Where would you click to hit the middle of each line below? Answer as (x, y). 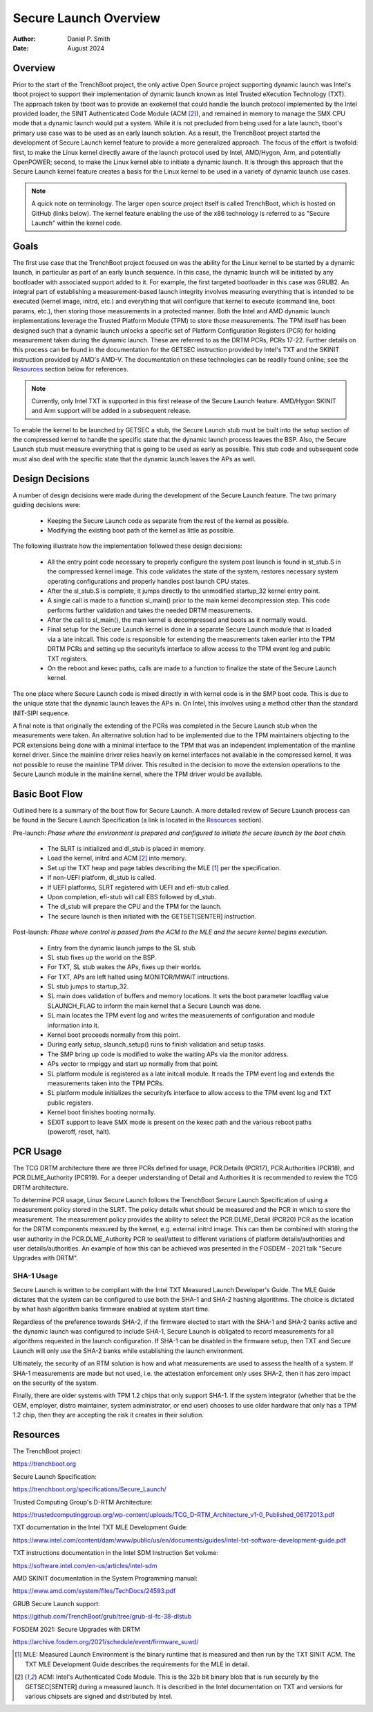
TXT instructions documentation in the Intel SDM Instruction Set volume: (116, 1553)
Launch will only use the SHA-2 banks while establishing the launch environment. (128, 1351)
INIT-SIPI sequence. (41, 713)
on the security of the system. (55, 1383)
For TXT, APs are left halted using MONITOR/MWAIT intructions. (138, 977)
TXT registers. (67, 659)
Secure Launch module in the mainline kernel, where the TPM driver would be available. (137, 774)
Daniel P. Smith (89, 39)
